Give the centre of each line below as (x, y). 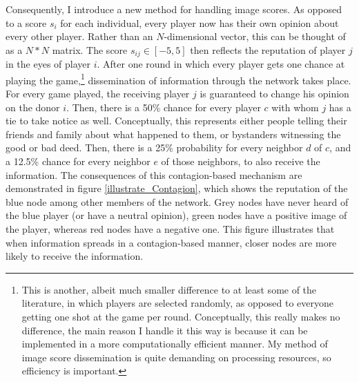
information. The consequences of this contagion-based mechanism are (154, 174)
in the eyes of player (48, 64)
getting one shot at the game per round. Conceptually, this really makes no (181, 316)
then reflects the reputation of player (268, 49)
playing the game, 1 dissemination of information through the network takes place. (178, 79)
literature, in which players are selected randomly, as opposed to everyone (178, 303)
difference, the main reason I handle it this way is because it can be (165, 330)
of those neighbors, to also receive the (241, 161)
